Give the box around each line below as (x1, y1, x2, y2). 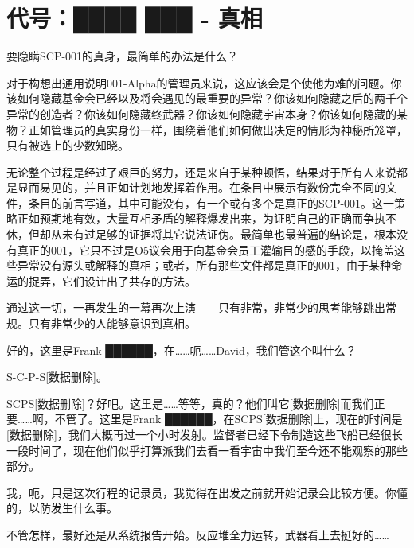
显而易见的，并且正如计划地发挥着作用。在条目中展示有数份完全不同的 (17, 179, 385, 196)
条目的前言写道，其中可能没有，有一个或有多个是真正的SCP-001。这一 (28, 194, 395, 211)
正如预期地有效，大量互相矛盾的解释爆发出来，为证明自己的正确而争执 (17, 210, 385, 227)
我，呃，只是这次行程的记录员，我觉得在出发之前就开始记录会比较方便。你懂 (6, 484, 408, 500)
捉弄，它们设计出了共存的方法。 (28, 272, 196, 289)
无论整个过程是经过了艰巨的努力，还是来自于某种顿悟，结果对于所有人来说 (6, 163, 396, 180)
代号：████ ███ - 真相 (6, 2, 263, 34)
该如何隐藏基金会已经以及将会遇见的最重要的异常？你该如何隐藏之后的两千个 (6, 90, 408, 107)
